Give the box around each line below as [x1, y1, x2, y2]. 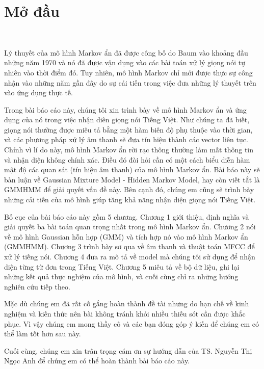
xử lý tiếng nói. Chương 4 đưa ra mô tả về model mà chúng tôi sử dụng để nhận [4, 251, 255, 261]
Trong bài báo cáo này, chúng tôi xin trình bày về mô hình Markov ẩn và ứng [4, 104, 247, 115]
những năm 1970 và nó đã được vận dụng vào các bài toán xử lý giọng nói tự [4, 57, 245, 68]
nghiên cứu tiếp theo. [4, 281, 70, 292]
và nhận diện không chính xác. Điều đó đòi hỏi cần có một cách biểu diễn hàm [4, 154, 250, 165]
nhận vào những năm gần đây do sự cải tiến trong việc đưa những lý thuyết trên [4, 77, 256, 88]
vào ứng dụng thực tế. [4, 87, 73, 98]
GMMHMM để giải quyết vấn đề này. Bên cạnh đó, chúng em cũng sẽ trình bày [4, 184, 254, 195]
